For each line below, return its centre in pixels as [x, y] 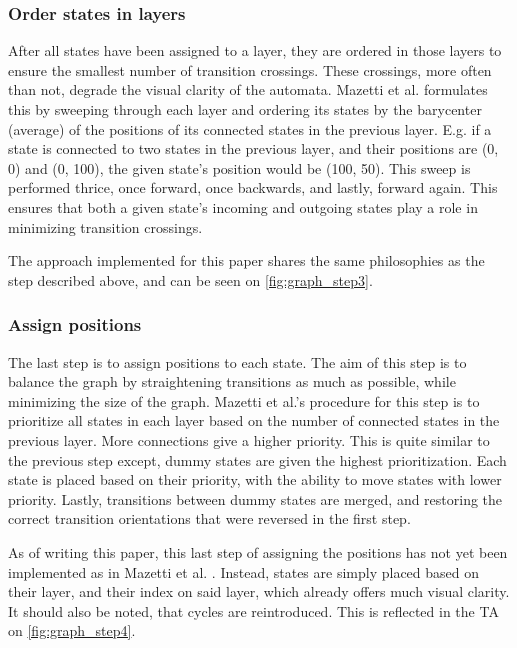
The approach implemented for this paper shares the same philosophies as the [246, 260]
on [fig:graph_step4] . [72, 630]
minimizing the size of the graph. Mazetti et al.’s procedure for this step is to [244, 400]
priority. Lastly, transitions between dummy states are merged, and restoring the [255, 498]
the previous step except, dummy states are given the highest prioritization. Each [257, 459]
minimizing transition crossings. [105, 226]
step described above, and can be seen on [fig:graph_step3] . [190, 279]
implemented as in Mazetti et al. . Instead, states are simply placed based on [244, 571]
